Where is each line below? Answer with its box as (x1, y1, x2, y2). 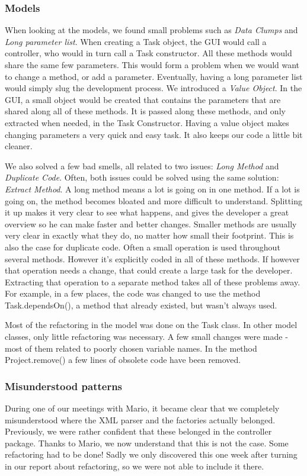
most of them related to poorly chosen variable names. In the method (5, 342, 257, 354)
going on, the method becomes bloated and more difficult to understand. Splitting (5, 194, 302, 207)
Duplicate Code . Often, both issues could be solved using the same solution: (5, 171, 279, 184)
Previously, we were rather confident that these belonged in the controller (5, 425, 272, 438)
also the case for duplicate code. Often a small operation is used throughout (5, 240, 280, 253)
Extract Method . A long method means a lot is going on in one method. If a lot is (5, 182, 300, 195)
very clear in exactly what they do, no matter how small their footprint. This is (5, 229, 294, 242)
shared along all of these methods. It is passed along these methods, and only (5, 105, 286, 117)
